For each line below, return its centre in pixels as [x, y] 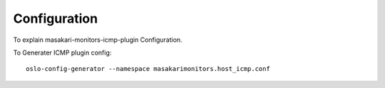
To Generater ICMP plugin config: [62, 53]
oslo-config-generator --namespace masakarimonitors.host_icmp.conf [148, 69]
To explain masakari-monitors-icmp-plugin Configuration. [98, 40]
